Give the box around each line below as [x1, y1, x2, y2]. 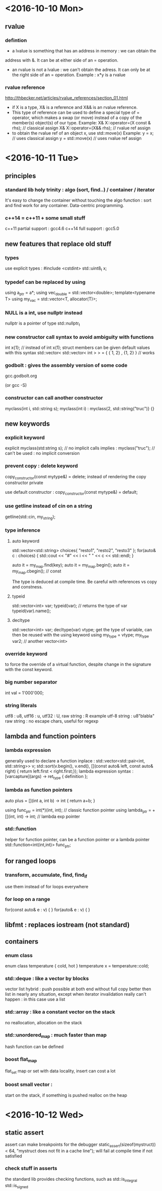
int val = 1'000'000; [5, 690, 44, 695]
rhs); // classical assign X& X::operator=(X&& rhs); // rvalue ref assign [12, 125, 151, 131]
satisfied [5, 1153, 22, 1159]
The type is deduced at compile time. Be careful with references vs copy [12, 579, 157, 585]
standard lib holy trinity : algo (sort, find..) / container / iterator [5, 186, 155, 193]
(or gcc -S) [5, 382, 27, 388]
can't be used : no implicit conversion [5, 450, 80, 456]
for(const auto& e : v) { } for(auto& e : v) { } [5, 907, 90, 913]
